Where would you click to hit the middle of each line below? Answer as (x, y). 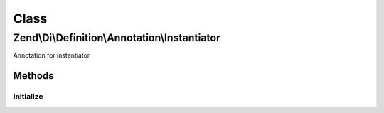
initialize (28, 97)
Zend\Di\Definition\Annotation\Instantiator (117, 38)
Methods (33, 76)
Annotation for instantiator (52, 55)
